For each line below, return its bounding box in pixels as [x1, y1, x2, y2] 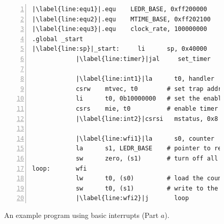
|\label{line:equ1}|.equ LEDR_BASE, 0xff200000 [32, 6, 207, 13]
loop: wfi [32, 165, 87, 172]
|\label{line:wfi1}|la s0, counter [75, 135, 214, 142]
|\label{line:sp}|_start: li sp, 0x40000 [32, 45, 207, 53]
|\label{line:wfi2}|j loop [75, 195, 189, 202]
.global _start [32, 35, 83, 43]
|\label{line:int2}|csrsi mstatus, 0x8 [75, 115, 218, 122]
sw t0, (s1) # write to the [75, 184, 218, 192]
